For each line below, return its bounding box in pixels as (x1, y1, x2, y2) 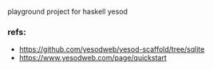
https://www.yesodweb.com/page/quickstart (18, 53, 167, 63)
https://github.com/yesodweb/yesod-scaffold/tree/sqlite (18, 45, 205, 54)
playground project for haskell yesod (7, 7, 128, 16)
